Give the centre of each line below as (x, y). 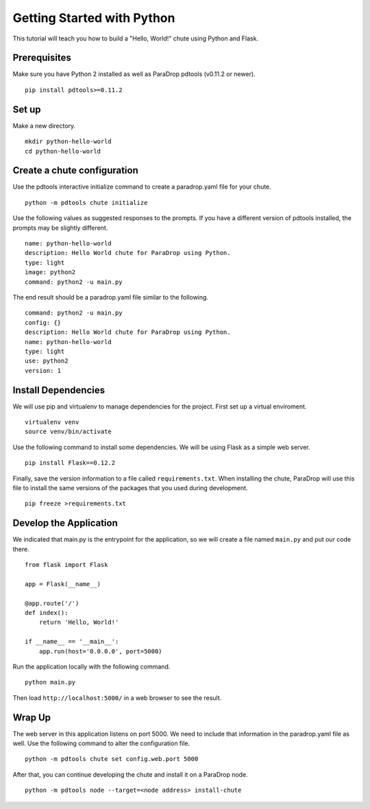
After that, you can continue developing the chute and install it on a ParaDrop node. (130, 774)
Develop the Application (65, 523)
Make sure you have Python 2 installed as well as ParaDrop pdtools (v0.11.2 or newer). (134, 74)
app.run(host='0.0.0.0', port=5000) (100, 651)
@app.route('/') (52, 603)
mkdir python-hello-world (69, 142)
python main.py (50, 683)
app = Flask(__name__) (63, 584)
